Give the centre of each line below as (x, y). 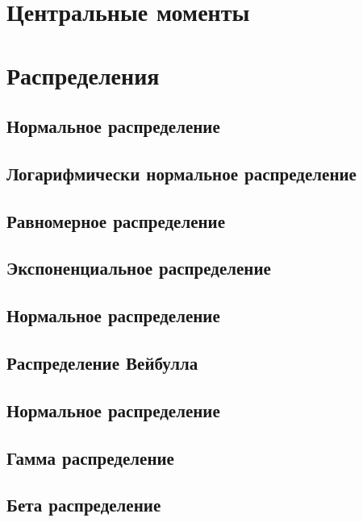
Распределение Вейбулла (102, 363)
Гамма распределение (90, 457)
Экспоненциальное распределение (139, 268)
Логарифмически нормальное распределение (181, 173)
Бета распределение (84, 505)
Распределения (83, 75)
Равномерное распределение (116, 220)
